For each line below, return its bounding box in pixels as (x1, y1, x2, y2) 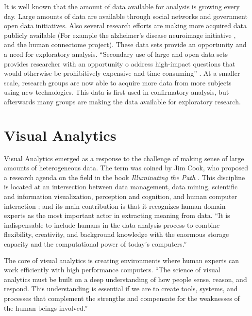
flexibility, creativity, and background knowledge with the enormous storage (4, 229, 229, 239)
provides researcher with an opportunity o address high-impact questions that (4, 58, 235, 68)
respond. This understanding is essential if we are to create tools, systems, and (4, 283, 238, 294)
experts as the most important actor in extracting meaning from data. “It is (4, 210, 230, 220)
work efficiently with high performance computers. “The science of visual (4, 265, 220, 275)
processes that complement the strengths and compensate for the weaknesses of (4, 293, 240, 303)
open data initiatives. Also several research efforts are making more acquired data (4, 20, 247, 31)
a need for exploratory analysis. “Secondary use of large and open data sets (4, 49, 228, 59)
